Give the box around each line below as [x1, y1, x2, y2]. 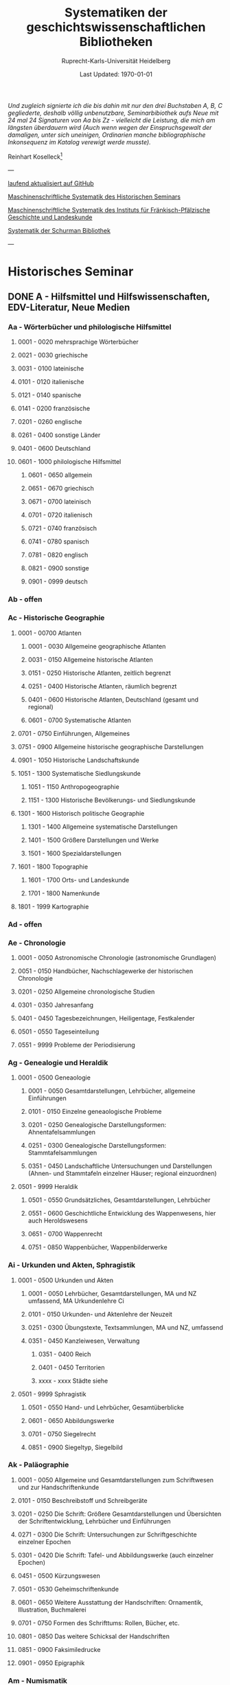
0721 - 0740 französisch [27, 524, 97, 533]
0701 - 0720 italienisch [27, 511, 93, 520]
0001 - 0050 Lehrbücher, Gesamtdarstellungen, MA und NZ [27, 1289, 197, 1297]
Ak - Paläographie [8, 1460, 69, 1470]
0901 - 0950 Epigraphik [17, 1658, 85, 1667]
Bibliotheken [79, 34, 153, 49]
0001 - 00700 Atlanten [17, 629, 82, 637]
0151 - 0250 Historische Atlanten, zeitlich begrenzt [27, 669, 171, 677]
